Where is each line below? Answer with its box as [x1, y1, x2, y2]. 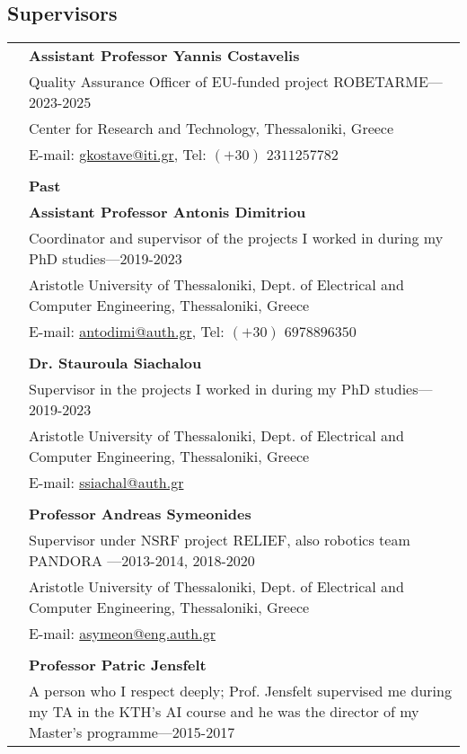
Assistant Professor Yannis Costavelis [29, 45, 300, 67]
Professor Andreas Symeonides [29, 503, 251, 525]
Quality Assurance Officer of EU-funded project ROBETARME [29, 71, 428, 93]
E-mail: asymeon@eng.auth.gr [29, 623, 216, 644]
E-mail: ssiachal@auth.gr [29, 472, 184, 493]
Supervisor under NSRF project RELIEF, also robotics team [29, 529, 410, 551]
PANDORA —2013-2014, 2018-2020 [29, 550, 255, 572]
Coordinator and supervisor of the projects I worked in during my [29, 227, 444, 249]
